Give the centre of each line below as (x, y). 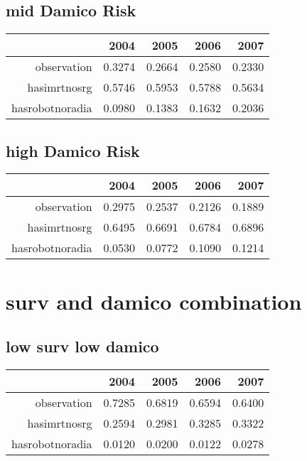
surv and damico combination (154, 301)
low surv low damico (82, 346)
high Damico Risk (73, 150)
